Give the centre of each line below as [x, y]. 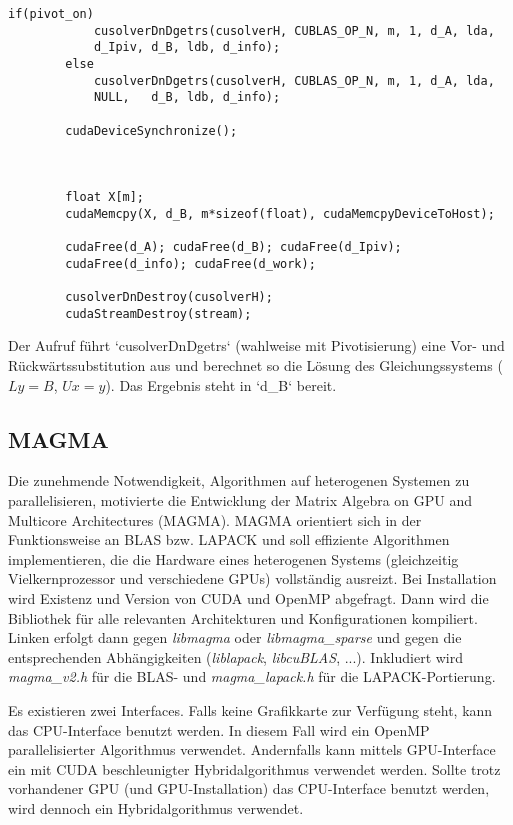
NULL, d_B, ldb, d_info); [187, 97]
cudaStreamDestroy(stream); [158, 313]
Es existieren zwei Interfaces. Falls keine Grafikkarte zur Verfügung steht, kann [250, 709]
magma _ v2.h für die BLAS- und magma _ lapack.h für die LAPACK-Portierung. [252, 676]
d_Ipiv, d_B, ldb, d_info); [187, 47]
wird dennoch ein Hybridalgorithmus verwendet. [156, 807]
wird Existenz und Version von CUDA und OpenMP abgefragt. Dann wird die [248, 598]
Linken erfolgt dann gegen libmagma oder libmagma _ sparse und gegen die [235, 637]
